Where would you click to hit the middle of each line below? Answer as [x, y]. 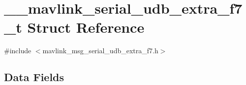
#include [18, 51]
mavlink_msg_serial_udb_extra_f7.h [100, 51]
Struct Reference [86, 27]
